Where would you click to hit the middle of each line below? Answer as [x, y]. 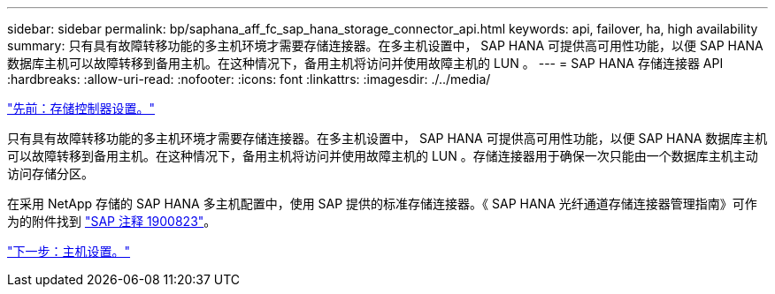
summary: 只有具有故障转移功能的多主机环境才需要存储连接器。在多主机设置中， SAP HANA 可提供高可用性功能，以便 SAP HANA [385, 45]
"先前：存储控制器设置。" [81, 108]
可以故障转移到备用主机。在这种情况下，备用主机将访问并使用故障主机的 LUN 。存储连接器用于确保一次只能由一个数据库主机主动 [383, 156]
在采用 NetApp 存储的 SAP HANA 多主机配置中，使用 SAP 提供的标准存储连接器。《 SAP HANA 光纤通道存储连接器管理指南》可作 [382, 204]
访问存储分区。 [50, 173]
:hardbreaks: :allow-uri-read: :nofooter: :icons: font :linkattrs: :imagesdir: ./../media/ [249, 79]
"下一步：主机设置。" [69, 251]
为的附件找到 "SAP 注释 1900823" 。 [112, 221]
